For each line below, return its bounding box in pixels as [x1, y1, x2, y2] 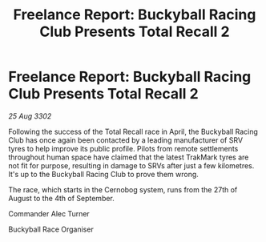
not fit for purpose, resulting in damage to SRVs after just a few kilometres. [8, 160, 255, 170]
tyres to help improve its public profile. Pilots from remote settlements [8, 143, 239, 153]
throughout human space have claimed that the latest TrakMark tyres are [8, 152, 249, 162]
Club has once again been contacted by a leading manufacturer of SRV [8, 135, 243, 145]
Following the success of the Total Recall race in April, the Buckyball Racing [8, 127, 259, 136]
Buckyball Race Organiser [8, 224, 94, 234]
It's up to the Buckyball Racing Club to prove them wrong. [8, 169, 199, 179]
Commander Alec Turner [8, 208, 90, 218]
